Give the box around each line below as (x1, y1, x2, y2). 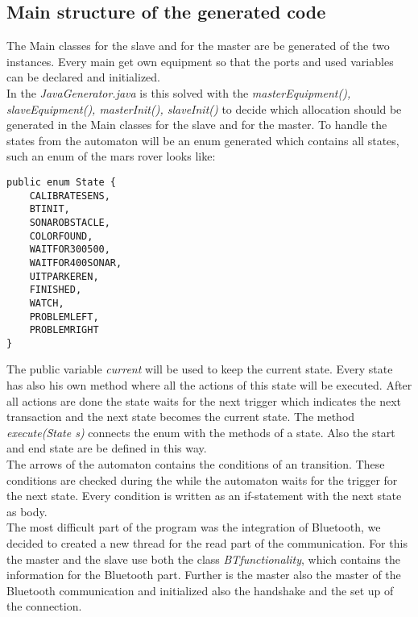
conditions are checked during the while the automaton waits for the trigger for (6, 471, 398, 488)
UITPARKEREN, (29, 270, 99, 282)
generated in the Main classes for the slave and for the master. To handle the (6, 116, 387, 133)
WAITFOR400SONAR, (29, 256, 122, 269)
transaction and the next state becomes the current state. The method (6, 408, 355, 425)
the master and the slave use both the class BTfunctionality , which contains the (6, 550, 400, 567)
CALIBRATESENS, (29, 190, 110, 202)
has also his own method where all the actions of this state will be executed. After (6, 377, 412, 394)
